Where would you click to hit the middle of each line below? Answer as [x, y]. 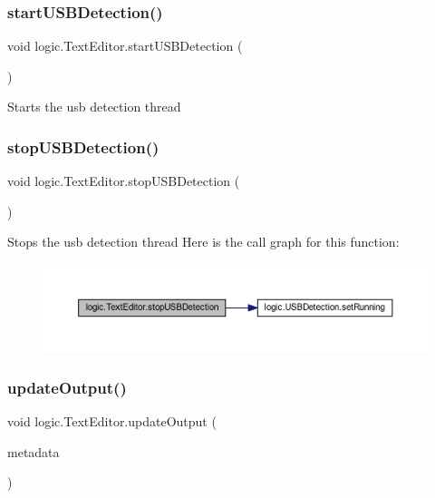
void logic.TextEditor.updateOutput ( [112, 421]
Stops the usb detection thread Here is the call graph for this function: [203, 242]
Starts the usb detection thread [94, 107]
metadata [34, 451]
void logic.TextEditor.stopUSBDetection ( [124, 181]
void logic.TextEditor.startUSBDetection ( [125, 46]
